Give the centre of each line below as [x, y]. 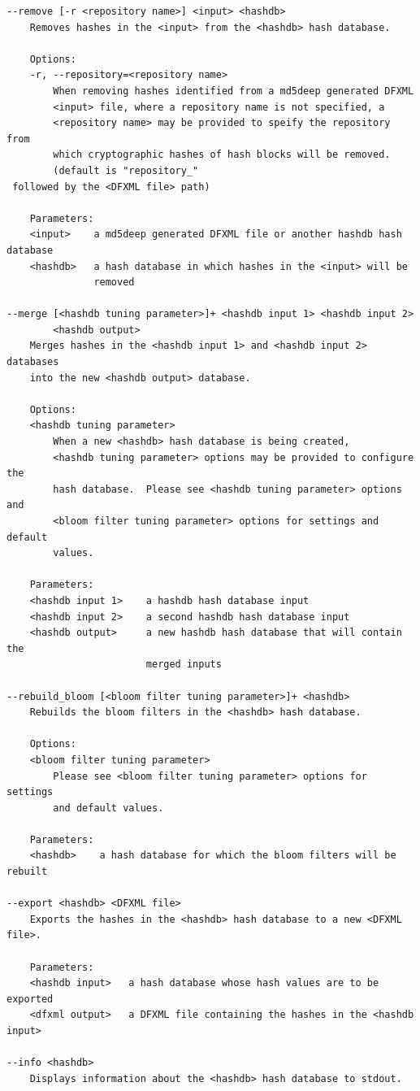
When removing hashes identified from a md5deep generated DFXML [234, 91]
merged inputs [184, 665]
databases [33, 362]
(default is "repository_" [126, 170]
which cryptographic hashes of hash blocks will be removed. [222, 155]
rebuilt [27, 872]
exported [30, 999]
